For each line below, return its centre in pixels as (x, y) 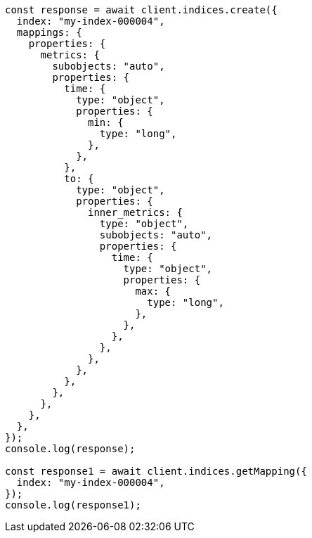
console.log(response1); (73, 505)
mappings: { (49, 32)
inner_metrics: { (135, 212)
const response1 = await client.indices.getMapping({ (156, 471)
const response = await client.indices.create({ (141, 10)
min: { (106, 122)
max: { (153, 291)
